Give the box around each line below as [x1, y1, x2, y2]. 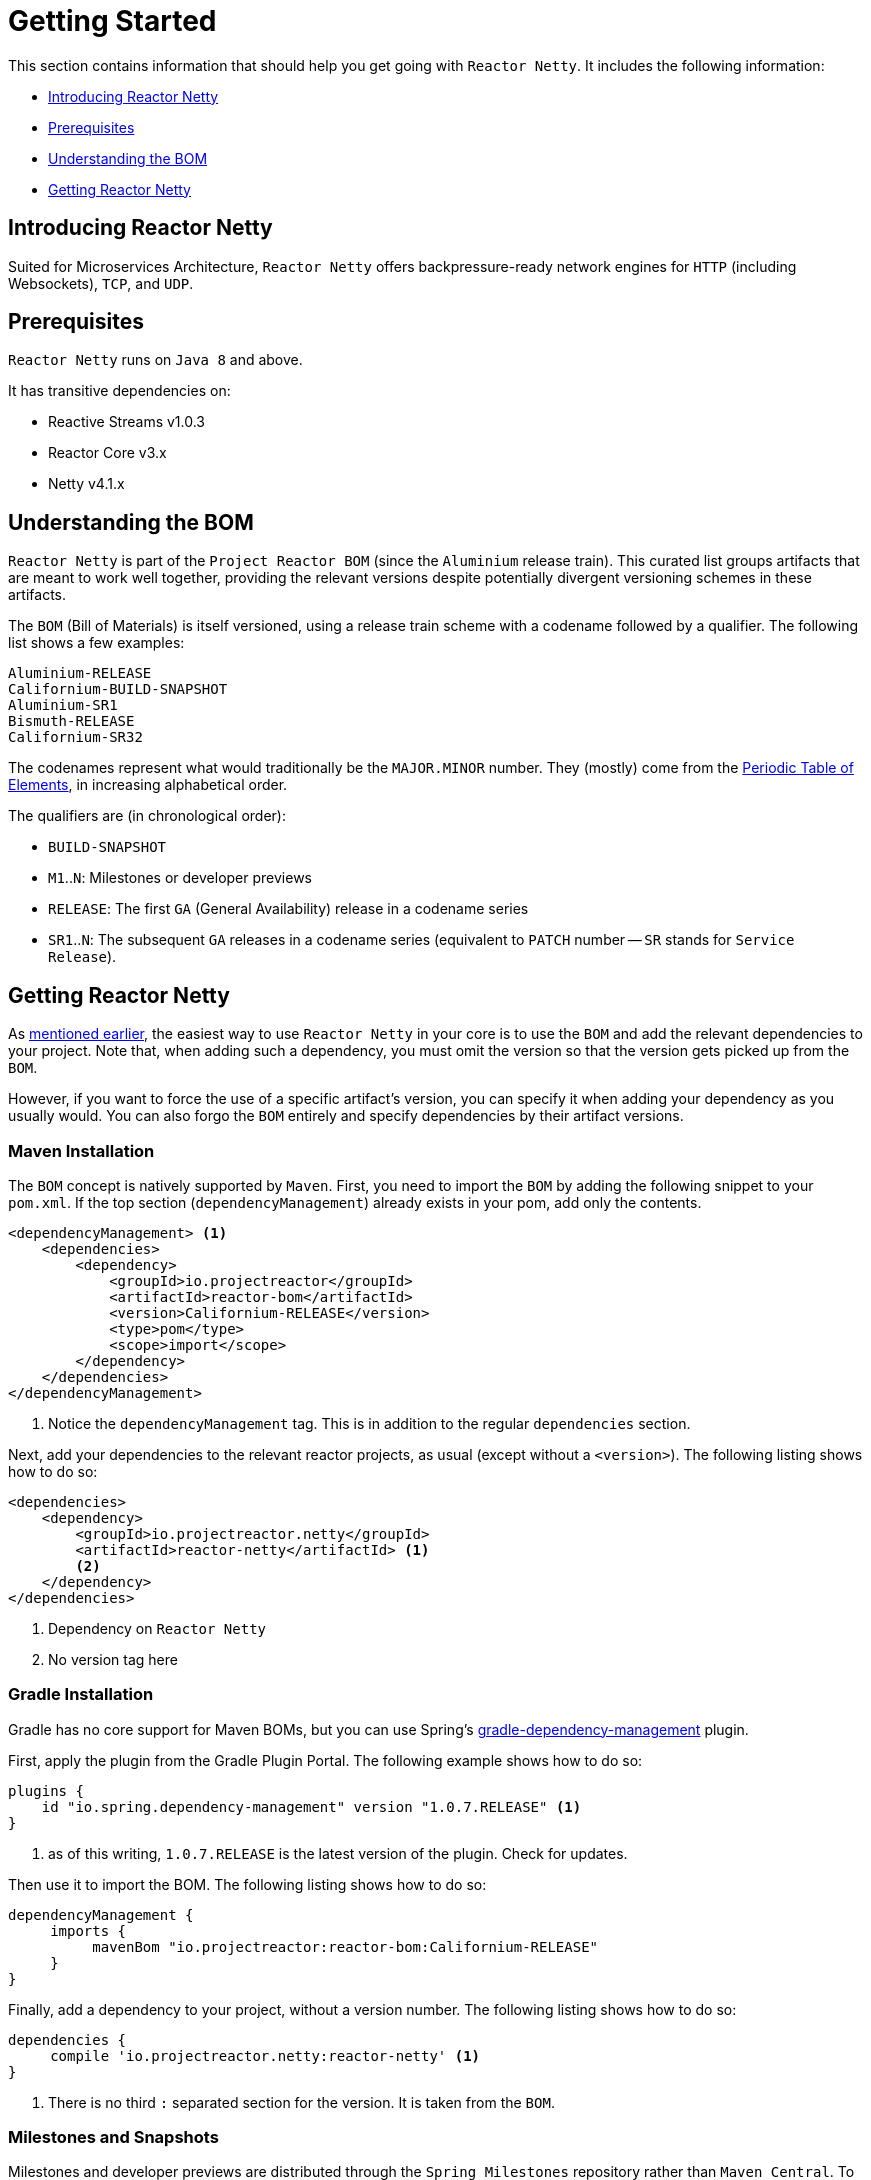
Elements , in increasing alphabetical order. [8, 776, 288, 794]
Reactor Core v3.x [48, 444, 167, 462]
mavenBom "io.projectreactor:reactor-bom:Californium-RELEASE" [92, 1938, 599, 1955]
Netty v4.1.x [48, 475, 125, 493]
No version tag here [48, 1650, 178, 1668]
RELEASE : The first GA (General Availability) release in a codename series [48, 900, 529, 918]
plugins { [8, 1782, 84, 1799]
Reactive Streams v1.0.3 [48, 413, 206, 431]
